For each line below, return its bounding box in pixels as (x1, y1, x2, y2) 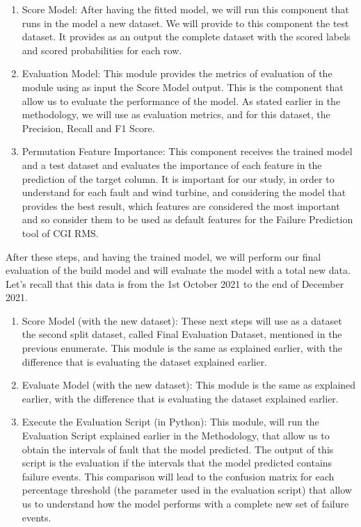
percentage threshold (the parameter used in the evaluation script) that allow (22, 483, 352, 497)
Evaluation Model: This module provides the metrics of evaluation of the (22, 66, 332, 81)
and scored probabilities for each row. (22, 42, 182, 57)
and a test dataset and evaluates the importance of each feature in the (22, 157, 322, 172)
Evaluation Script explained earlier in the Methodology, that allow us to (22, 428, 330, 443)
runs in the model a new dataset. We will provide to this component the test (22, 15, 349, 30)
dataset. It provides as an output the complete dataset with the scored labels (22, 29, 351, 44)
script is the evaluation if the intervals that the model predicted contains (22, 455, 332, 470)
